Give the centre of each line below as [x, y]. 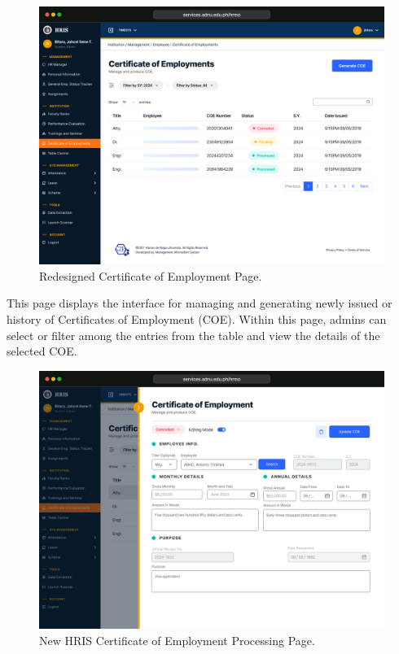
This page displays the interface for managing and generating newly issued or [199, 303]
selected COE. [42, 351]
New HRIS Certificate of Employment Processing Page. [177, 640]
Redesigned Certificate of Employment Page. [151, 275]
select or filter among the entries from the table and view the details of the [193, 335]
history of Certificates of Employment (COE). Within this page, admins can [197, 318]
